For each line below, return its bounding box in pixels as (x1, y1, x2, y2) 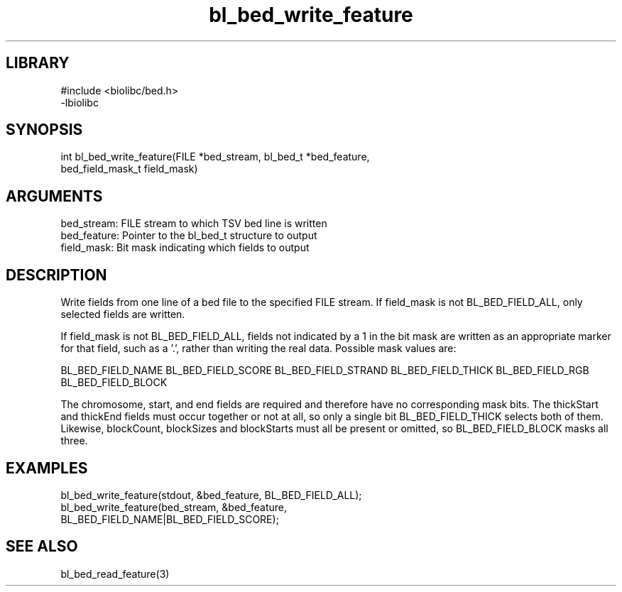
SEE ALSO (6, 537, 78, 556)
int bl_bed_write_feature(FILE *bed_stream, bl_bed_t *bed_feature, (60, 150, 370, 163)
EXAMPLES (6, 459, 88, 477)
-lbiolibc (60, 96, 99, 109)
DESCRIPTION (6, 265, 107, 284)
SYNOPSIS (6, 121, 83, 139)
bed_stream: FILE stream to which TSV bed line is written (60, 217, 327, 230)
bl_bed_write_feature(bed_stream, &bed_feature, (60, 500, 288, 513)
